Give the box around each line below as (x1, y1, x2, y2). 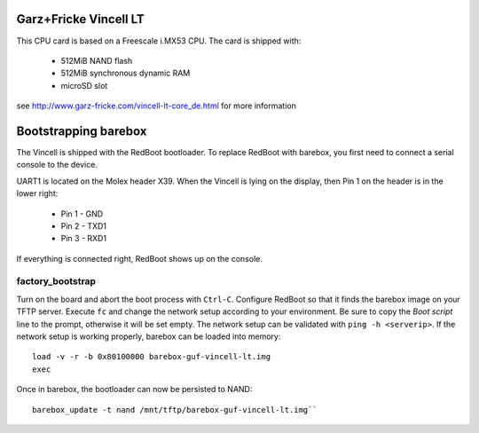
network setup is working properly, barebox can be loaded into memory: (16, 331, 281, 342)
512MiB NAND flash (60, 55, 133, 66)
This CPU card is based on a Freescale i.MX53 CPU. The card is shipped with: (16, 35, 302, 46)
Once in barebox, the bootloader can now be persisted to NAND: (16, 384, 253, 395)
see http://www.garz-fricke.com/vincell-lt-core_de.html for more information (16, 100, 296, 111)
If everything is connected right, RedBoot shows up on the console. (16, 253, 263, 264)
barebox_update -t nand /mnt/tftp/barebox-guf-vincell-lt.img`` (32, 405, 318, 414)
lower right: (16, 188, 59, 199)
